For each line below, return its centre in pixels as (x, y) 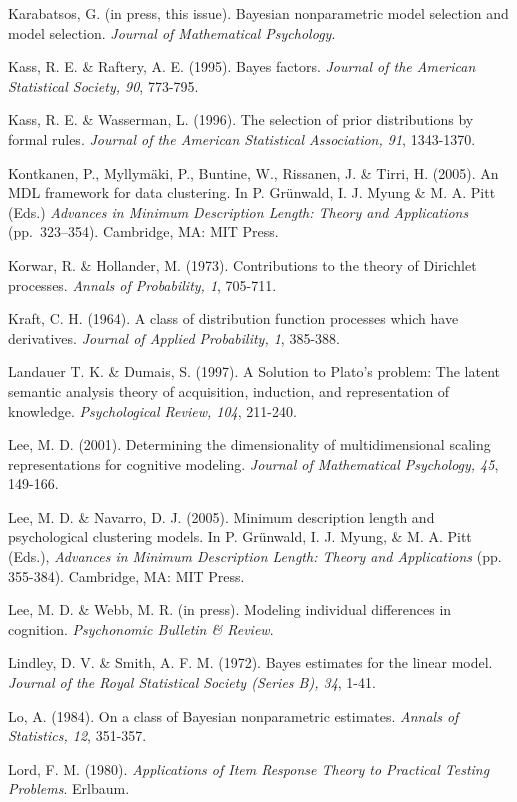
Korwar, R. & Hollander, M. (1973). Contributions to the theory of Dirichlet (242, 264)
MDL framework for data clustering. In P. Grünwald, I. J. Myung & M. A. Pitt (252, 192)
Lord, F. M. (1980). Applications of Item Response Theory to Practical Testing (249, 768)
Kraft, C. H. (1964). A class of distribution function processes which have (233, 318)
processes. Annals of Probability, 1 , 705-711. (142, 284)
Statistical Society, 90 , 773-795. (103, 85)
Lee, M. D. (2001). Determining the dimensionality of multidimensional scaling (249, 444)
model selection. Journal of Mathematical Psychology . (172, 32)
